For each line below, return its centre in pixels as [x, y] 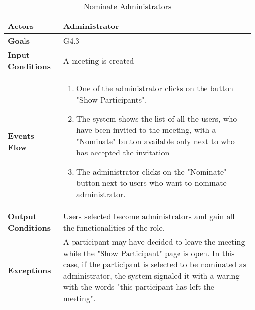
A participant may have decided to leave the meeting [154, 242]
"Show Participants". [112, 99]
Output [22, 216]
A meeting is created [99, 60]
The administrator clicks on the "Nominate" [152, 171]
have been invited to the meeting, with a [146, 130]
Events [21, 135]
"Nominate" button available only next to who [156, 141]
